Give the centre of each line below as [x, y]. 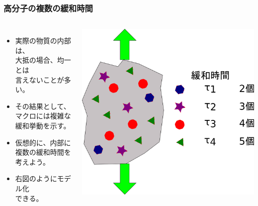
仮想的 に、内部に [43, 142]
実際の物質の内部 [43, 41]
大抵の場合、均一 [43, 60]
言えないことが [40, 79]
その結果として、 [43, 106]
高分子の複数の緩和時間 [48, 8]
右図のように [36, 178]
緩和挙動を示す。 [43, 125]
